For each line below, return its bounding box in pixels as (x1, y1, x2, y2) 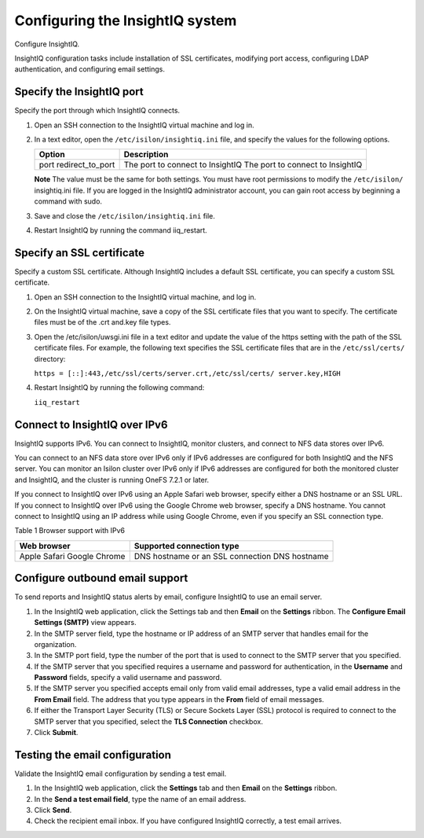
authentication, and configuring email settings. (14, 64, 165, 74)
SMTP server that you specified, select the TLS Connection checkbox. (34, 716, 263, 726)
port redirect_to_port (38, 160, 115, 171)
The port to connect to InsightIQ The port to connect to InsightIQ (123, 160, 363, 171)
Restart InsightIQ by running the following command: (34, 383, 205, 392)
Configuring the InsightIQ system (14, 12, 237, 29)
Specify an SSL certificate (14, 246, 145, 259)
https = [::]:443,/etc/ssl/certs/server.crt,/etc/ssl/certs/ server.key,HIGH (34, 369, 341, 377)
